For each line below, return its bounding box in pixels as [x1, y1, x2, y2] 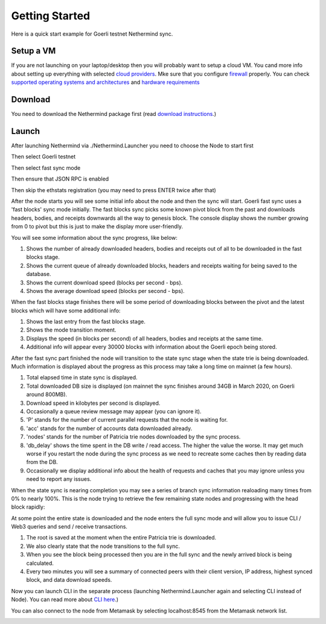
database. [26, 271, 51, 278]
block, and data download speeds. [26, 576, 112, 584]
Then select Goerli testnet [11, 153, 76, 160]
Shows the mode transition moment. [26, 326, 117, 333]
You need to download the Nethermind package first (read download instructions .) [11, 111, 217, 118]
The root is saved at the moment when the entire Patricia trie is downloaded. [26, 534, 217, 541]
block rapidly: [11, 503, 45, 510]
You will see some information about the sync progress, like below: [11, 234, 178, 241]
